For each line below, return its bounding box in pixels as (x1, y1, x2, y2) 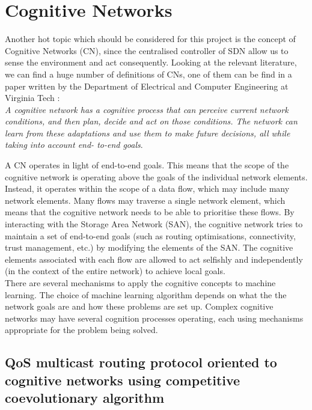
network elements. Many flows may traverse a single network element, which (5, 194, 286, 206)
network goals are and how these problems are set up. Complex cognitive (5, 300, 274, 313)
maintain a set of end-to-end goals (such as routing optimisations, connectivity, (5, 229, 296, 242)
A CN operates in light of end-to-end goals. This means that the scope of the (5, 159, 289, 171)
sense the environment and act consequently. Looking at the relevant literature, (5, 56, 297, 69)
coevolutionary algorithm (5, 388, 165, 407)
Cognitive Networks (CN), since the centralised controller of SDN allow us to (5, 44, 289, 57)
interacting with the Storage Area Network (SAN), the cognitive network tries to (5, 218, 303, 230)
